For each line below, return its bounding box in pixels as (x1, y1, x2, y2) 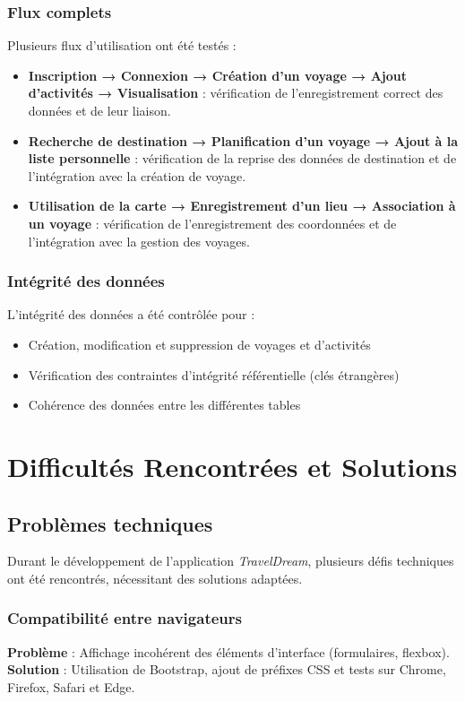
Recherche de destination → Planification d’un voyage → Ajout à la (28, 131, 459, 150)
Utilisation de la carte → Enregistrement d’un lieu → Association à (28, 196, 456, 215)
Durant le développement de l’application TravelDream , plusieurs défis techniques (7, 551, 454, 570)
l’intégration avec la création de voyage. (28, 166, 246, 185)
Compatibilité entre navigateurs (7, 607, 242, 629)
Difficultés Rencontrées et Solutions (7, 447, 458, 484)
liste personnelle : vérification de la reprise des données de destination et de (28, 149, 457, 168)
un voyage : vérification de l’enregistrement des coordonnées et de (28, 213, 397, 232)
